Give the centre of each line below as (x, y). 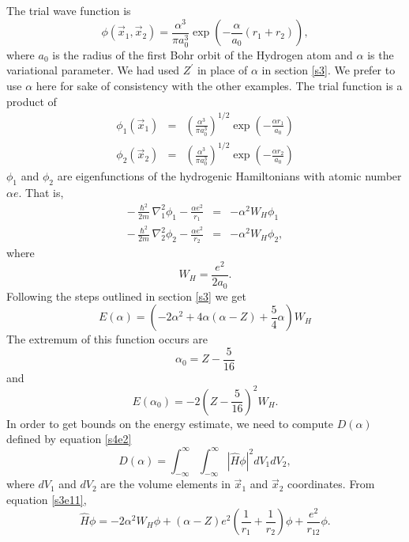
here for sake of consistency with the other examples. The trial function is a (219, 85)
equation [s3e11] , (47, 499)
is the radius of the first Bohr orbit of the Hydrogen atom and (203, 54)
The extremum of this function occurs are (107, 339)
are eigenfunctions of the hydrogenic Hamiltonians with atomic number (229, 176)
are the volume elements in (165, 484)
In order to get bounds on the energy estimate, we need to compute (170, 423)
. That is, (41, 193)
